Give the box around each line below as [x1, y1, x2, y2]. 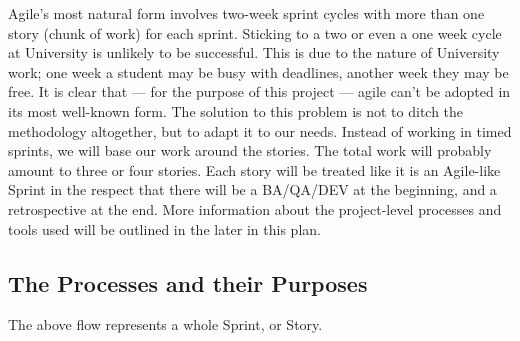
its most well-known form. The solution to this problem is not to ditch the [8, 100, 464, 121]
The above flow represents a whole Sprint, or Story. [8, 314, 323, 335]
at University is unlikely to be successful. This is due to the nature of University [8, 42, 500, 63]
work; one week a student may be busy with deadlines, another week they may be [8, 61, 509, 82]
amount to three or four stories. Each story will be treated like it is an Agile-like [8, 159, 501, 180]
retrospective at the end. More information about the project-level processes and [8, 198, 502, 219]
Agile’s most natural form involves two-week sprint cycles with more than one [8, 3, 485, 23]
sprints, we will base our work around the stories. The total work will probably [8, 140, 492, 161]
